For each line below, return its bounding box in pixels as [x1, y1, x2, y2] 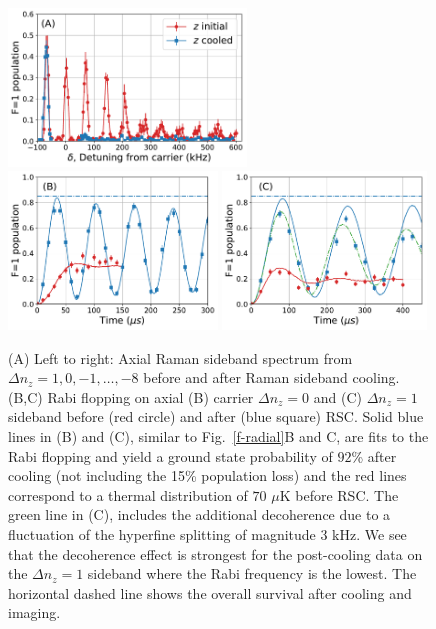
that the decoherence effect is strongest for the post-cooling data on [8, 543, 423, 564]
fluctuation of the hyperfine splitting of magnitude [8, 524, 316, 544]
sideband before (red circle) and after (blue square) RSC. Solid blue [8, 406, 424, 427]
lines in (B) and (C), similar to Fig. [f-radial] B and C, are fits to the [8, 426, 429, 447]
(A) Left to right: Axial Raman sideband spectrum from [8, 347, 353, 368]
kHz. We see [332, 524, 407, 544]
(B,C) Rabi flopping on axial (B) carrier [8, 386, 254, 407]
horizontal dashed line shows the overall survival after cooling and [8, 582, 412, 603]
